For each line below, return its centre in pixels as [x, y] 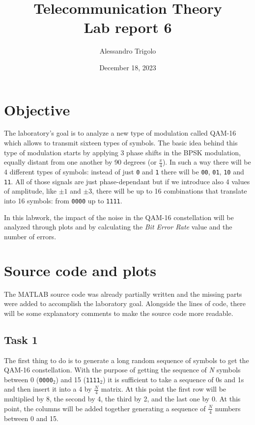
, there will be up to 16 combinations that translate [170, 191]
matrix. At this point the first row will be [164, 389]
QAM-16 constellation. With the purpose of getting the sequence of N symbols [122, 370]
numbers [228, 408]
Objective [37, 109]
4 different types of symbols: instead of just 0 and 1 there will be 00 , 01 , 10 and [124, 172]
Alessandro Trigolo [128, 51]
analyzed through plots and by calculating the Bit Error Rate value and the [118, 227]
